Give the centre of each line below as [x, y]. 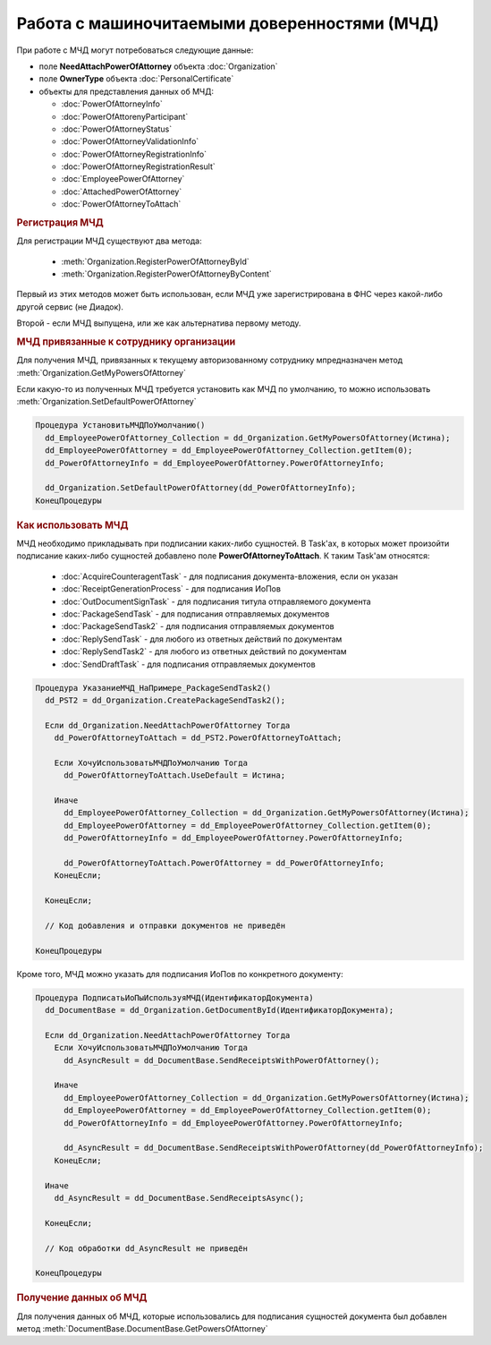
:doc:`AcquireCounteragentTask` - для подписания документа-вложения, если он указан [229, 576]
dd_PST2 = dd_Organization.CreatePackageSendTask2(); [165, 700]
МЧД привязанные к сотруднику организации [126, 342]
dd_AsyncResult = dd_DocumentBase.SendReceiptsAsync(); [179, 1198]
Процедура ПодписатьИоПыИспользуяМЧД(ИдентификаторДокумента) [174, 997]
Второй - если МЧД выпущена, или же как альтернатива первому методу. [159, 323]
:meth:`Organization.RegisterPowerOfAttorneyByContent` [166, 274]
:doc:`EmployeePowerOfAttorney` [123, 179]
